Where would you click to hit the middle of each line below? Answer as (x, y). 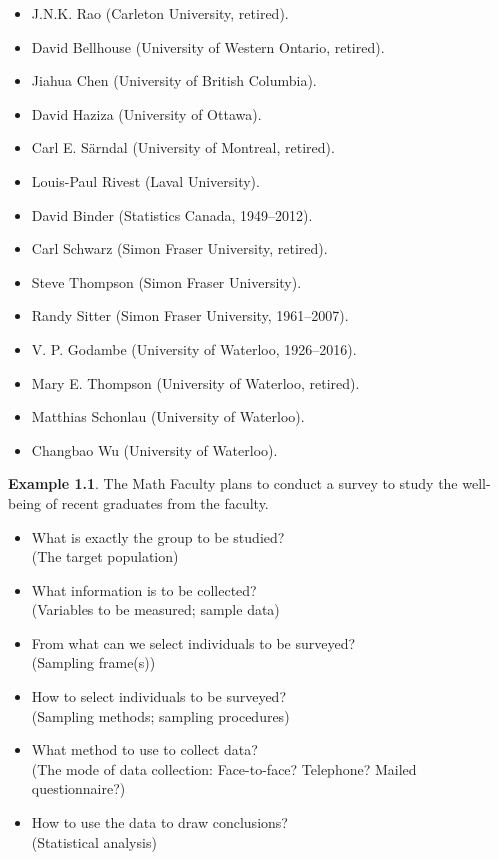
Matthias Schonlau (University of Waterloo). (168, 416)
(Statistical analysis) (94, 841)
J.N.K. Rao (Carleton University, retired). (160, 13)
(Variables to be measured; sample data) (155, 609)
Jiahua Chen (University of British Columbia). (174, 80)
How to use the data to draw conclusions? (159, 822)
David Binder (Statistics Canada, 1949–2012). (172, 214)
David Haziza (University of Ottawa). (146, 113)
